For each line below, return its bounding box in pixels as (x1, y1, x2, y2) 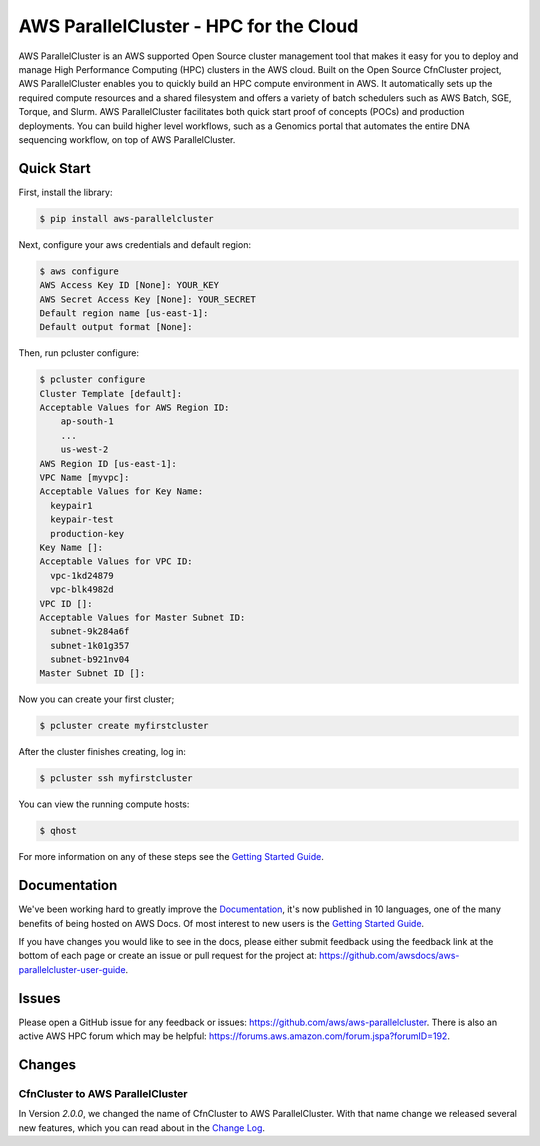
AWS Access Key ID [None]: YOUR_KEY (39, 280, 220, 291)
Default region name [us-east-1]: (39, 307, 209, 319)
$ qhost (39, 825, 77, 837)
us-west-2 (60, 444, 109, 455)
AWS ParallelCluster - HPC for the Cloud (18, 15, 359, 37)
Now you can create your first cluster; (18, 693, 175, 705)
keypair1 (50, 500, 93, 511)
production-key (50, 528, 125, 539)
